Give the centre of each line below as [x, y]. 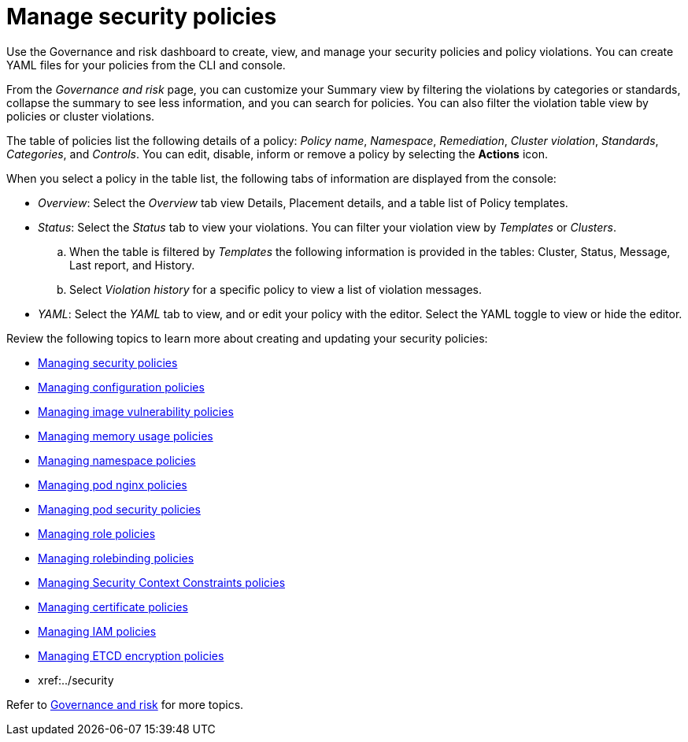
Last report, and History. [132, 265]
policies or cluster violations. [81, 116]
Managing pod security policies [119, 509]
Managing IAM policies [97, 631]
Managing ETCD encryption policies [131, 655]
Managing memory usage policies [126, 436]
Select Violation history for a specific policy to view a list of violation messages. [276, 289]
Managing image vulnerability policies [136, 411]
